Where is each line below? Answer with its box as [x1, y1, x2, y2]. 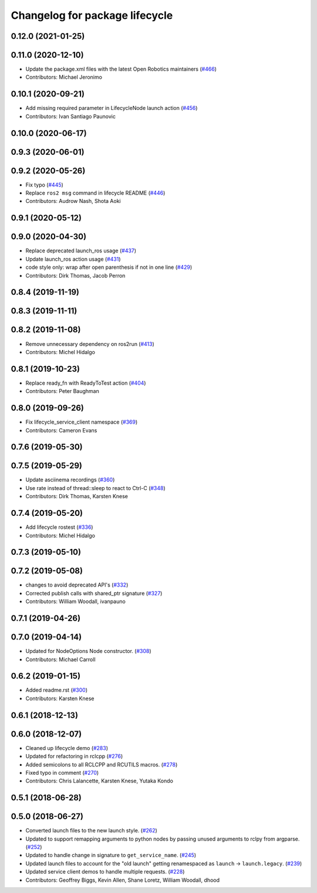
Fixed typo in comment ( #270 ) [25, 769, 99, 776]
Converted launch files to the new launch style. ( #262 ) [25, 827, 158, 834]
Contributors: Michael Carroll [25, 656, 96, 663]
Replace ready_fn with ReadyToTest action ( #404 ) [25, 379, 146, 386]
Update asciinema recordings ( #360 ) [25, 477, 115, 484]
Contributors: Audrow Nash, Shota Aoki [25, 198, 121, 205]
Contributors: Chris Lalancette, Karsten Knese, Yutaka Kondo [25, 777, 173, 785]
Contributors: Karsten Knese [25, 695, 95, 702]
